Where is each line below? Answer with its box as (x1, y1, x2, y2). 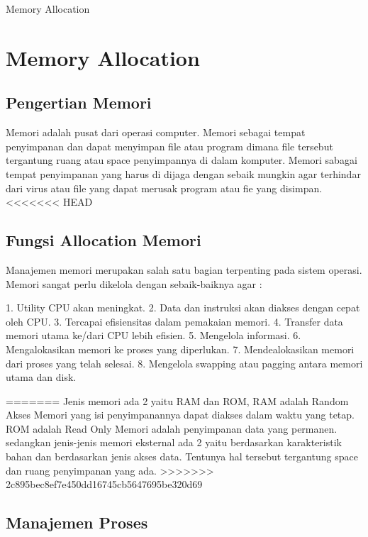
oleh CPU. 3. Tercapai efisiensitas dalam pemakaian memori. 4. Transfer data (6, 314, 343, 328)
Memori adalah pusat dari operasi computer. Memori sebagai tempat (6, 125, 306, 140)
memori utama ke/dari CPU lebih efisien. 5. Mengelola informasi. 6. (6, 328, 301, 343)
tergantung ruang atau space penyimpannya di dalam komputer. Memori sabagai (6, 153, 357, 167)
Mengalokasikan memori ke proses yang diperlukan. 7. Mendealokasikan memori (6, 341, 355, 356)
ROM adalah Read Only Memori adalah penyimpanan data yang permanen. (6, 421, 338, 436)
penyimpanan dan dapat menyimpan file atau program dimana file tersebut (6, 138, 333, 153)
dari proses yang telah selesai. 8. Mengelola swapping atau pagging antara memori (6, 355, 363, 370)
